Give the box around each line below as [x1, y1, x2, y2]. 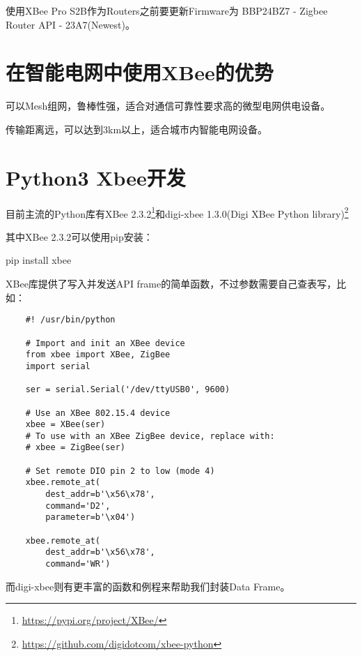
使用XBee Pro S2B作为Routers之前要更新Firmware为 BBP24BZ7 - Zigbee [6, 3, 328, 17]
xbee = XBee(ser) [25, 419, 106, 430]
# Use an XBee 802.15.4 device [25, 408, 171, 418]
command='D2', [45, 500, 111, 511]
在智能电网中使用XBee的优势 [6, 58, 274, 87]
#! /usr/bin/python [25, 315, 116, 325]
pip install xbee [6, 253, 72, 267]
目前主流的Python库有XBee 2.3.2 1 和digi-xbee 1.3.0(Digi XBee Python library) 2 [6, 204, 349, 221]
